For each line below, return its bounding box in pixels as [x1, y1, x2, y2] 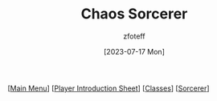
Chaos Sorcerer [80, 5, 188, 23]
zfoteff [123, 31, 145, 41]
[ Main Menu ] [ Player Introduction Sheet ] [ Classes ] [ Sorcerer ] [7, 83, 210, 93]
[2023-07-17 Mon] [103, 46, 166, 56]
